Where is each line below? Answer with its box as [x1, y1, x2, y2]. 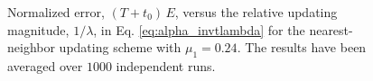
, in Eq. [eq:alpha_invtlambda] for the [93, 20, 305, 39]
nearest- [309, 20, 353, 39]
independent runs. [116, 56, 216, 75]
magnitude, [7, 20, 70, 39]
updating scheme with [59, 38, 182, 57]
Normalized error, [7, 3, 105, 21]
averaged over [7, 56, 83, 75]
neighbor [7, 38, 55, 57]
